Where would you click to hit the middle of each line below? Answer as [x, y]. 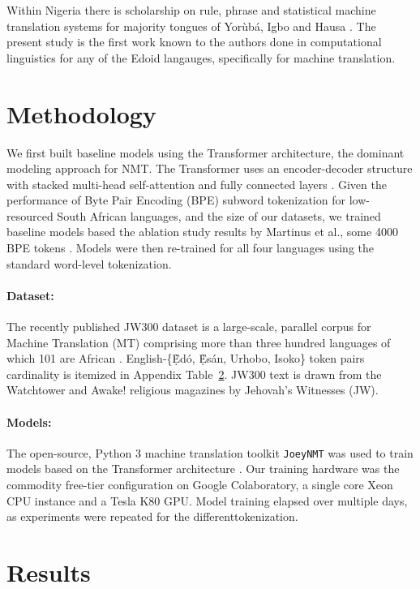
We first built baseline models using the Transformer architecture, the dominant [206, 152]
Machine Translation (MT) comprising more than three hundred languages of [199, 342]
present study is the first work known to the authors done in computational [194, 42]
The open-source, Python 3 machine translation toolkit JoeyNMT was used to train [210, 452]
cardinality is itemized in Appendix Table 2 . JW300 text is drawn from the [194, 374]
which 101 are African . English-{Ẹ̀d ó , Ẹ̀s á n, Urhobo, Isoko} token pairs [186, 358]
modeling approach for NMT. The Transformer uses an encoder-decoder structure [210, 168]
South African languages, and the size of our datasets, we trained [219, 215]
